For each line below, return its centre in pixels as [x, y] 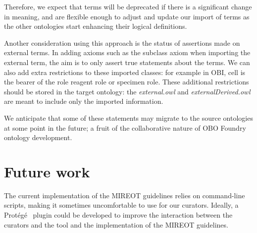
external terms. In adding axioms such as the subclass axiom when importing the [127, 52]
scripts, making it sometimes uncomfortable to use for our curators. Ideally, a [121, 205]
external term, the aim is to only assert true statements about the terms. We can [127, 62]
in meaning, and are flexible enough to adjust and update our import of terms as [127, 16]
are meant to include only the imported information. [84, 101]
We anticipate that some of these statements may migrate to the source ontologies [128, 117]
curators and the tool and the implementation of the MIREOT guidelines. [116, 224]
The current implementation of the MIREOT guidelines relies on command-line [125, 195]
